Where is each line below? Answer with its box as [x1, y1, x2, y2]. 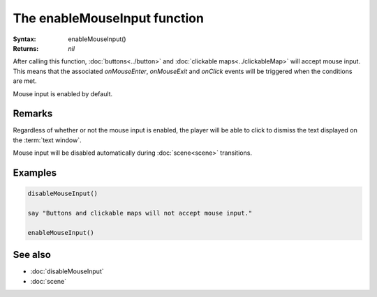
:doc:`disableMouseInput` [30, 267, 104, 275]
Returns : [13, 44, 39, 52]
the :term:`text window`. [13, 136, 82, 144]
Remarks [13, 108, 53, 120]
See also [13, 249, 52, 261]
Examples [13, 167, 57, 178]
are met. [13, 77, 38, 85]
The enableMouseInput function [13, 10, 204, 26]
